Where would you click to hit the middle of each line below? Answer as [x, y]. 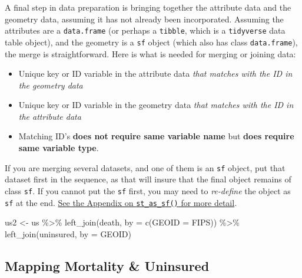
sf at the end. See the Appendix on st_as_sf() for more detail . [121, 202]
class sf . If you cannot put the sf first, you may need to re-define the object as [148, 190]
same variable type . [59, 148]
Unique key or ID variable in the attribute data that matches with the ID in [155, 73]
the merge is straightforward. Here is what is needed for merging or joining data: [150, 53]
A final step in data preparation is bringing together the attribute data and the [148, 7]
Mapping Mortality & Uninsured [107, 265]
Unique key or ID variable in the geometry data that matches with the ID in [156, 105]
